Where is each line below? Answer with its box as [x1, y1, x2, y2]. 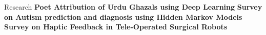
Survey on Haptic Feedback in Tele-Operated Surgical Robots [4, 21, 228, 32]
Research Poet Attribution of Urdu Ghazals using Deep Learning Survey [4, 2, 262, 12]
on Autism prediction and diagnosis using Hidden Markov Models [4, 11, 242, 22]
